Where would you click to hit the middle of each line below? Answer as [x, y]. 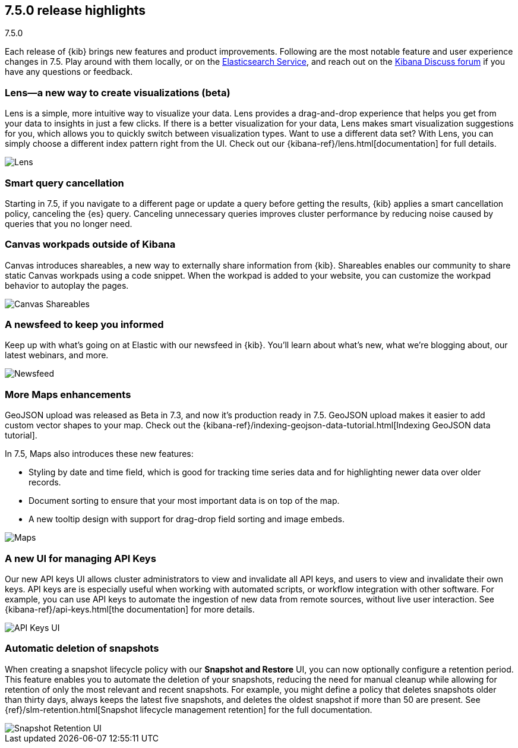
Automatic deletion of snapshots [82, 648]
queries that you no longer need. [69, 223]
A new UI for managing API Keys [80, 558]
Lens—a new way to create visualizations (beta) [118, 92]
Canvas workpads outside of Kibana [90, 244]
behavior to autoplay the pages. [67, 285]
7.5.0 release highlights [75, 10]
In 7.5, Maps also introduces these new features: [99, 454]
